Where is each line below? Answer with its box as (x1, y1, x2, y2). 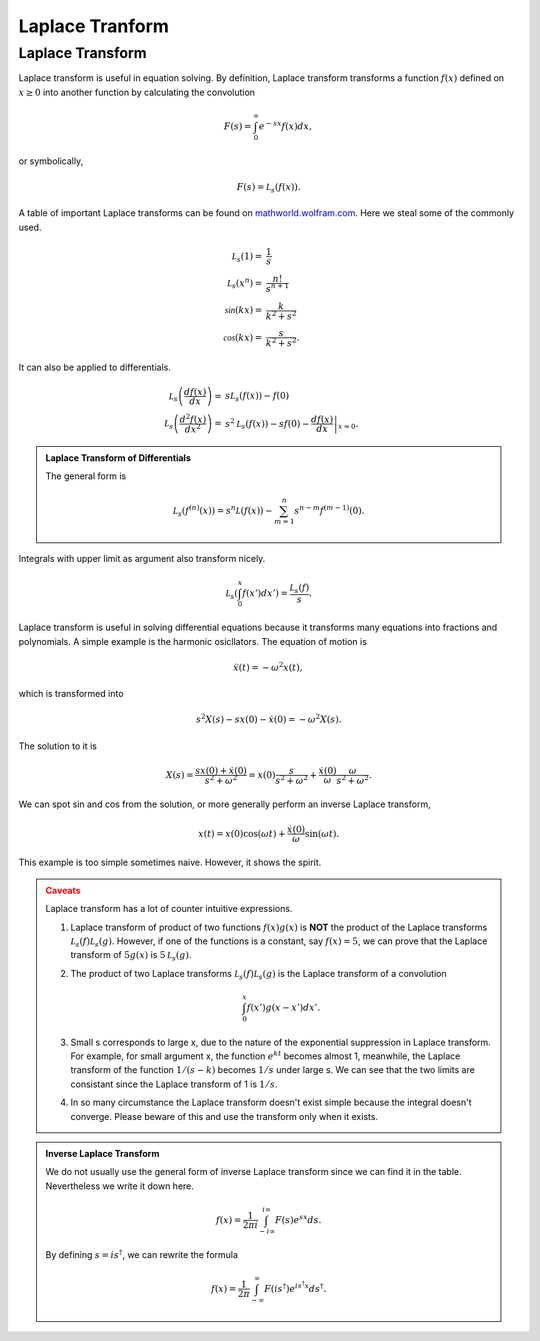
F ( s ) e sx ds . (275, 1213, 322, 1225)
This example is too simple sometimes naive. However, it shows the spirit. (18, 856, 322, 869)
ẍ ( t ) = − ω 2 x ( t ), (233, 660, 303, 673)
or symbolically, (18, 155, 84, 167)
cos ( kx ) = (223, 332, 263, 344)
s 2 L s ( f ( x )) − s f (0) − (225, 416, 310, 431)
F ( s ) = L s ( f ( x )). (236, 181, 301, 195)
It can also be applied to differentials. (18, 361, 172, 373)
